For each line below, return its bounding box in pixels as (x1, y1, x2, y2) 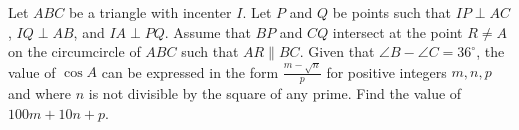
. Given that (299, 41, 375, 62)
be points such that (332, 2, 452, 22)
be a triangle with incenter (68, 2, 232, 22)
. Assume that (164, 21, 251, 42)
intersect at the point (332, 21, 463, 42)
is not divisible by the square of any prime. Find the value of (88, 83, 462, 104)
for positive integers (326, 61, 447, 82)
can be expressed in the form (101, 61, 279, 82)
